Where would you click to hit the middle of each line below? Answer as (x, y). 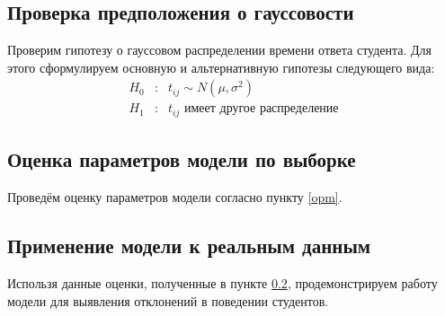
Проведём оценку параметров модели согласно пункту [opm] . (175, 197)
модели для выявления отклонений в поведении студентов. (168, 300)
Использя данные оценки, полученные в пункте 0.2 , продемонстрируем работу (222, 282)
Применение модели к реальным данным (189, 246)
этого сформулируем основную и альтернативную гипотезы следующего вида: (221, 67)
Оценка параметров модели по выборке (182, 159)
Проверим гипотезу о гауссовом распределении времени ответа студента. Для (220, 50)
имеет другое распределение (261, 109)
